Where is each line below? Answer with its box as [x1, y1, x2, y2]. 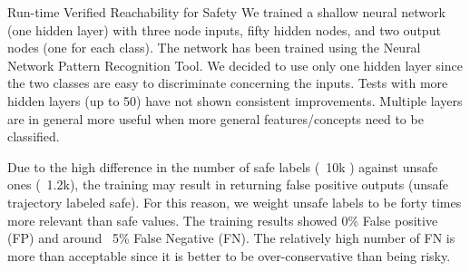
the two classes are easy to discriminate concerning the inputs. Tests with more [7, 73, 448, 92]
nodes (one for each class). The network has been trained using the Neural [7, 38, 421, 57]
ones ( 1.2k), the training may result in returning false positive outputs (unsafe [7, 175, 448, 194]
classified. [7, 127, 60, 146]
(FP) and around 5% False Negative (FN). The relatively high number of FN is [7, 228, 455, 247]
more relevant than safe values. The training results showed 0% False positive [7, 210, 438, 229]
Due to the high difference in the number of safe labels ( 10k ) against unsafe [7, 157, 438, 176]
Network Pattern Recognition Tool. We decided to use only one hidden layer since [7, 55, 463, 74]
